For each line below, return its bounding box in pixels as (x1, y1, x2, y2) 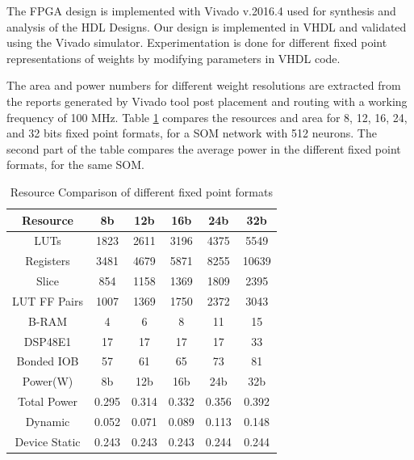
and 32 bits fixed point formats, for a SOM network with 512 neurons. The (6, 124, 377, 141)
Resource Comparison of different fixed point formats (10, 183, 273, 200)
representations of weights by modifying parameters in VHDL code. (6, 49, 341, 66)
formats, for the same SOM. (6, 156, 144, 173)
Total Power (17, 393, 78, 410)
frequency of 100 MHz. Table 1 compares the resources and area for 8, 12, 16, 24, (6, 108, 408, 125)
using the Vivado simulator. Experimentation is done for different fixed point (6, 34, 387, 51)
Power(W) (22, 373, 73, 390)
